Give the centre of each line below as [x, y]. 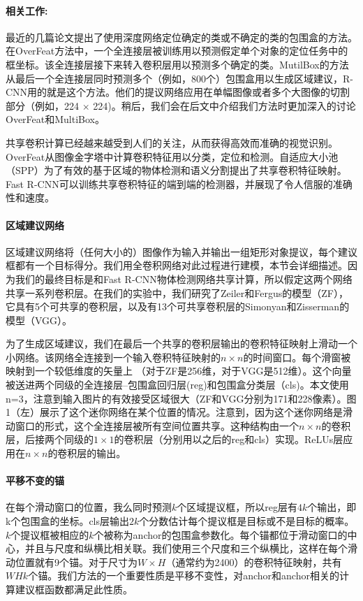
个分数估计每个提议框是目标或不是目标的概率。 [247, 521]
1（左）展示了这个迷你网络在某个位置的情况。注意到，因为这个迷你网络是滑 [179, 412]
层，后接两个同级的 [50, 439]
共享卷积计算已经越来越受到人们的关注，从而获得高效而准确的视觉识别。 [172, 142]
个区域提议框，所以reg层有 [237, 507]
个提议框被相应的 [50, 534]
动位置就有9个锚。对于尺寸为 [72, 562]
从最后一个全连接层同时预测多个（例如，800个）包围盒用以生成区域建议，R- [179, 78]
